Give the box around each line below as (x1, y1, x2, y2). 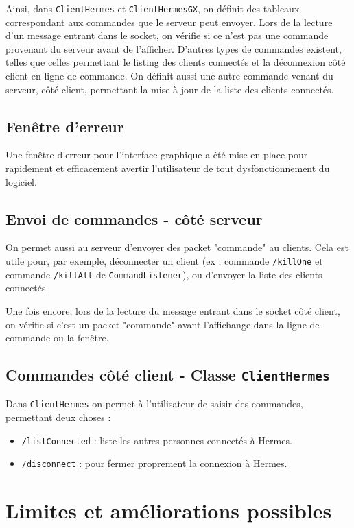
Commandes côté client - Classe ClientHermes (5, 364, 330, 385)
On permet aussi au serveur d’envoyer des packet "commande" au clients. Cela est (5, 240, 349, 254)
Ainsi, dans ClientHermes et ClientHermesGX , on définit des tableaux (5, 1, 300, 15)
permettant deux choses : (5, 410, 111, 424)
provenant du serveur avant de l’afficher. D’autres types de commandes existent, (5, 41, 342, 56)
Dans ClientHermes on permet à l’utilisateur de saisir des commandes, (5, 396, 303, 411)
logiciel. (5, 174, 37, 189)
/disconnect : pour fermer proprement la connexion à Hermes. (21, 456, 287, 470)
